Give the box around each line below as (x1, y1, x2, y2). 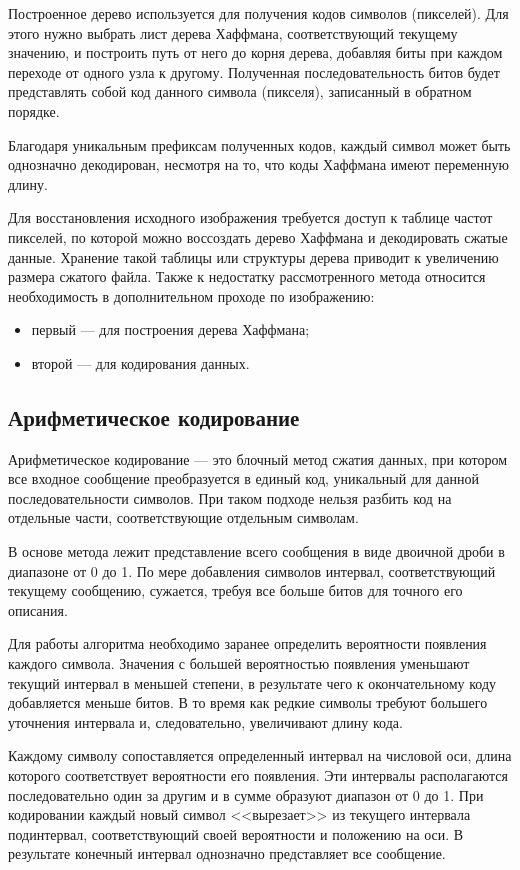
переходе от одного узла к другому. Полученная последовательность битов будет (8, 61, 500, 82)
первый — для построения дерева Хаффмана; (31, 319, 310, 340)
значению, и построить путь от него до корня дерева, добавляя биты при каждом (8, 42, 503, 63)
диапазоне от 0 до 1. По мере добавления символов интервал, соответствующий (8, 560, 496, 581)
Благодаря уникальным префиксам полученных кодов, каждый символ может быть (8, 134, 511, 155)
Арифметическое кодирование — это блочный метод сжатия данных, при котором (8, 448, 508, 469)
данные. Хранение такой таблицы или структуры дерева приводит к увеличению (8, 246, 499, 267)
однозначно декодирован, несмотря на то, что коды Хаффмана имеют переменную (8, 154, 509, 175)
